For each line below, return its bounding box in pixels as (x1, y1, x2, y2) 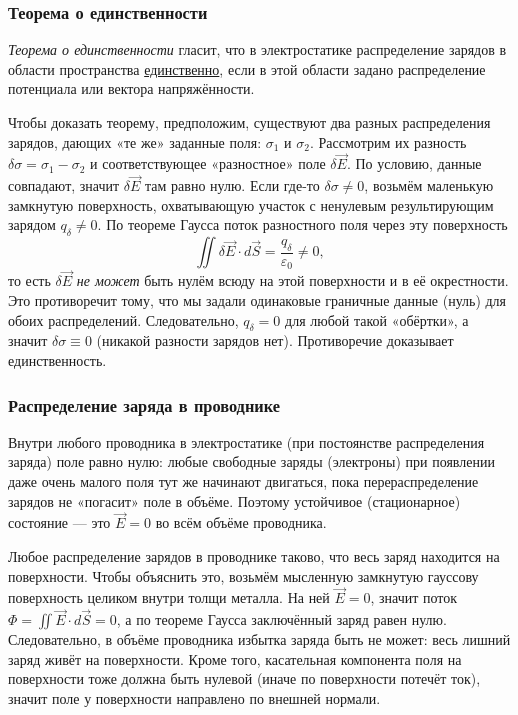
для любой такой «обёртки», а (285, 309, 469, 330)
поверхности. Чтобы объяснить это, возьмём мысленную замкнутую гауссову (8, 565, 479, 586)
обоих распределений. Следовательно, (8, 309, 239, 330)
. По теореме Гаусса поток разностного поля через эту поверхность (97, 214, 508, 235)
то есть (8, 270, 51, 291)
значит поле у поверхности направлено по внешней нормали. (8, 688, 381, 709)
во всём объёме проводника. (155, 512, 327, 533)
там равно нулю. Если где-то (145, 175, 320, 196)
